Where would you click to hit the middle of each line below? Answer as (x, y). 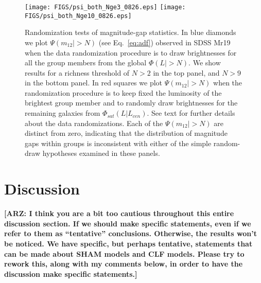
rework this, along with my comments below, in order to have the (124, 264)
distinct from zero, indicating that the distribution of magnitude (126, 133)
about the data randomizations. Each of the (94, 123)
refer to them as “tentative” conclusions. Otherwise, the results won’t (130, 233)
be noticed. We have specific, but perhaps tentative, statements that (128, 243)
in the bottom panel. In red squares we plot (94, 83)
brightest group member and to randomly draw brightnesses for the (131, 103)
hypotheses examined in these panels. (101, 153)
